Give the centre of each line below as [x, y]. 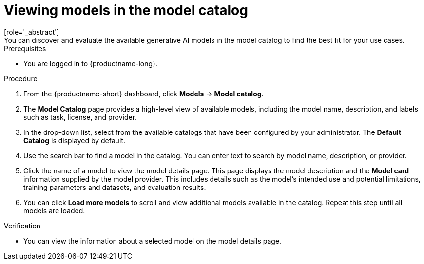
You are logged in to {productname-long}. [91, 63]
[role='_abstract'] [32, 32]
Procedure [21, 78]
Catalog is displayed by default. [75, 140]
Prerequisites [25, 48]
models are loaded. [54, 210]
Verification [22, 226]
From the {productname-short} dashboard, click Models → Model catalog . [144, 94]
